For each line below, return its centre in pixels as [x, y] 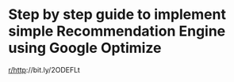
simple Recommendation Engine [117, 31]
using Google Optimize [85, 48]
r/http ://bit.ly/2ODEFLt [44, 69]
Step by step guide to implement [117, 15]
